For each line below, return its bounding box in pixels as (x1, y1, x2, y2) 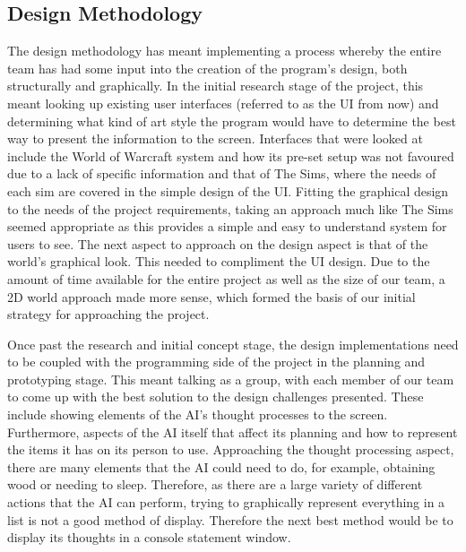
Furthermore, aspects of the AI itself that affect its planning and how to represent (7, 422, 458, 441)
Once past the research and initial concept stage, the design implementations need (7, 334, 459, 353)
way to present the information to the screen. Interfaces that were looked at (7, 129, 423, 148)
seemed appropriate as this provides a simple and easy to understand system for (7, 217, 447, 236)
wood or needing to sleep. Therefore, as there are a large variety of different (7, 475, 423, 494)
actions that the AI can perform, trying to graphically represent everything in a (7, 493, 445, 512)
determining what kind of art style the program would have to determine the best (7, 111, 456, 130)
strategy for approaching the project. (7, 305, 210, 323)
